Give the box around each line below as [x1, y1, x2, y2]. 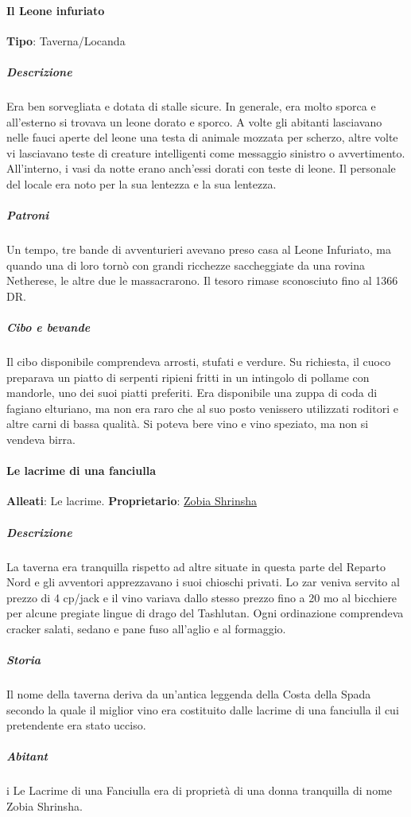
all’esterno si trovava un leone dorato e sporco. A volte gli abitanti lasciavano [6, 113, 382, 130]
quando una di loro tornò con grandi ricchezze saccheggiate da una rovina [6, 256, 366, 273]
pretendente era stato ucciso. [6, 717, 146, 733]
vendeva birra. [6, 430, 76, 447]
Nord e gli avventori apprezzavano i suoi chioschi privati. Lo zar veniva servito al [6, 574, 400, 590]
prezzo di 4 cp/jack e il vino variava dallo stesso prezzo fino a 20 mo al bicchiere [6, 589, 397, 605]
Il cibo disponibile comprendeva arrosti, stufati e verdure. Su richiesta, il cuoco [6, 353, 391, 370]
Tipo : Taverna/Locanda [6, 32, 126, 49]
